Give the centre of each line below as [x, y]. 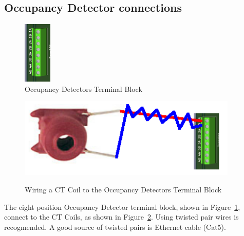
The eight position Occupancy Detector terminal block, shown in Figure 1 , [122, 207]
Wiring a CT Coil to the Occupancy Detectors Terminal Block [123, 189]
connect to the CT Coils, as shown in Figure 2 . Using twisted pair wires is [121, 217]
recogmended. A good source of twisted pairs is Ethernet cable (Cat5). [115, 227]
